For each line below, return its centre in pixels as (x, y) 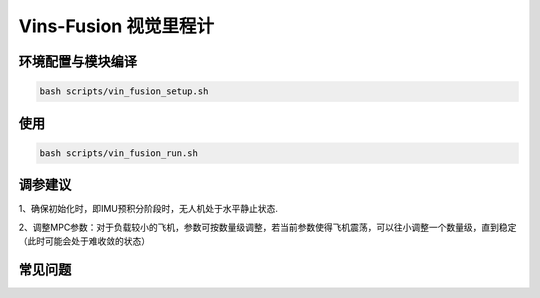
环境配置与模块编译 (77, 61)
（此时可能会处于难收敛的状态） (84, 241)
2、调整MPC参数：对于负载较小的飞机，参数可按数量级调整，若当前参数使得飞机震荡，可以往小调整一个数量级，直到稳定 (267, 227)
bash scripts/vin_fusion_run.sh (119, 153)
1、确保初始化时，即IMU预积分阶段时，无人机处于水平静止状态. (148, 209)
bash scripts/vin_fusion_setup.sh (124, 91)
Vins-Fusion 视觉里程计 (116, 26)
